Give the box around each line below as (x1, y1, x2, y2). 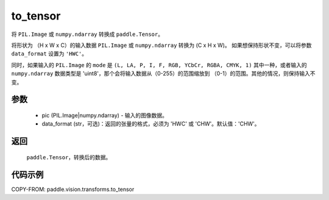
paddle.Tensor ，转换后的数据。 (26, 153, 111, 161)
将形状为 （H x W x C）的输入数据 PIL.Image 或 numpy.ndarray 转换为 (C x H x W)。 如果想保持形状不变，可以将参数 (11, 41, 312, 49)
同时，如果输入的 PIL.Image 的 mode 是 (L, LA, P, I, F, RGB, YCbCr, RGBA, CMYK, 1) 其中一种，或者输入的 (11, 61, 307, 68)
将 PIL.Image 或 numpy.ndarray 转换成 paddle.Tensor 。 (11, 30, 164, 38)
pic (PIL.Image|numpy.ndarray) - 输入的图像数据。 (41, 112, 168, 119)
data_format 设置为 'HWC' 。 (11, 50, 88, 57)
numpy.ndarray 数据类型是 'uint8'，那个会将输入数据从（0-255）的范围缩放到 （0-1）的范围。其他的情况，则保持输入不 (11, 70, 316, 77)
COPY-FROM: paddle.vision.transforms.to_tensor (11, 185, 135, 193)
